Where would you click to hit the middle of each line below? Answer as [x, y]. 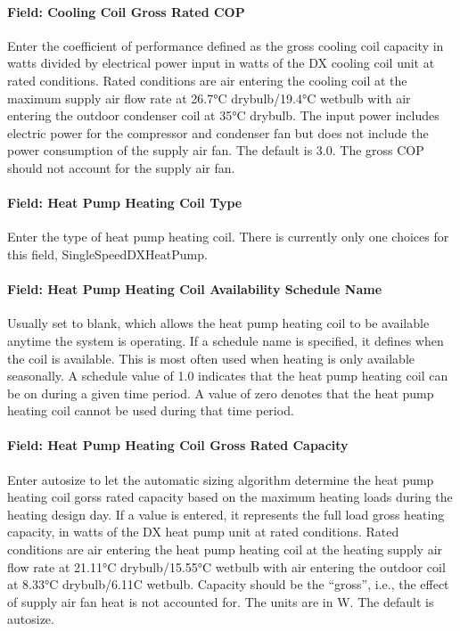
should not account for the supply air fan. [121, 167]
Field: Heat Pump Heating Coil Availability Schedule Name [195, 289]
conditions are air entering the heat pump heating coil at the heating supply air [225, 549]
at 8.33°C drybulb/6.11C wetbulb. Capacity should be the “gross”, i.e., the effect [228, 584]
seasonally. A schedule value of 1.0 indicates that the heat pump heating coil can [228, 376]
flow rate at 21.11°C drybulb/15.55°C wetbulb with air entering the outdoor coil [226, 566]
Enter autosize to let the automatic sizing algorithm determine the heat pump [221, 479]
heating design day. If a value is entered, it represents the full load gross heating [226, 514]
